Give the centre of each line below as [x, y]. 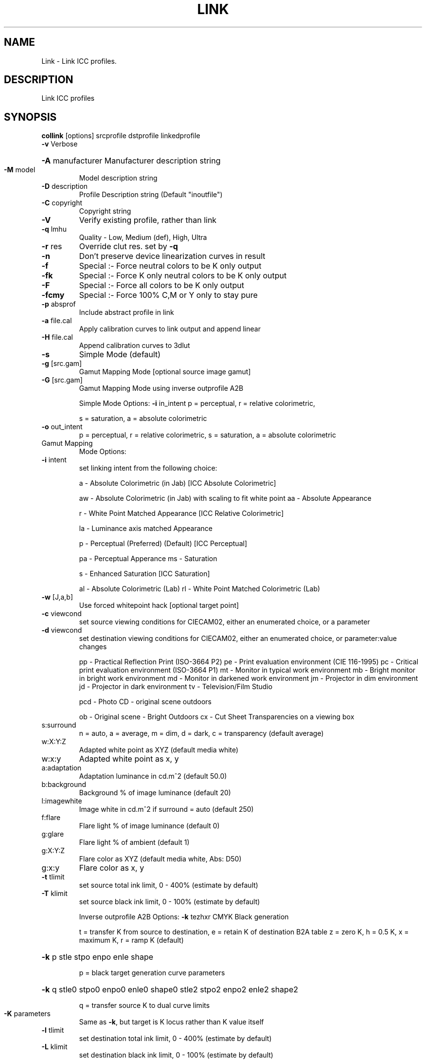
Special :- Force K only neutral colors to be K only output [183, 276]
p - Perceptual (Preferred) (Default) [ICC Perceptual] [163, 544]
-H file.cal [57, 337]
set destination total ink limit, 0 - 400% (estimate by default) [175, 1039]
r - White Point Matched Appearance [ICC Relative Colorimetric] [181, 513]
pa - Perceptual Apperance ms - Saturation [148, 559]
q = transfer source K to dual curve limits [144, 1005]
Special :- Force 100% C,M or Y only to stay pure [168, 295]
